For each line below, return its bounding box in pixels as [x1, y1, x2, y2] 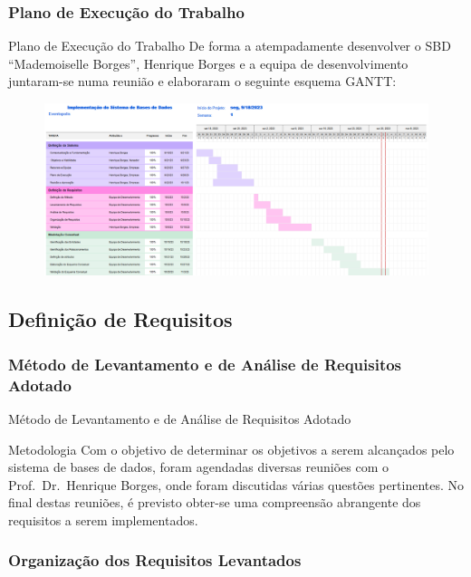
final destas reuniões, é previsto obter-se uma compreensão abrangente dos [8, 493, 421, 512]
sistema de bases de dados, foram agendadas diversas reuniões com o [8, 457, 389, 476]
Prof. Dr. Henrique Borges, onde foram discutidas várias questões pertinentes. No [8, 475, 465, 494]
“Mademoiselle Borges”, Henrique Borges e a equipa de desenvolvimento [8, 53, 409, 72]
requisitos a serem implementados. [8, 510, 198, 529]
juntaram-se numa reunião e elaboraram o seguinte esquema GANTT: [8, 72, 397, 91]
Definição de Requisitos [8, 305, 233, 333]
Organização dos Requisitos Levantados [8, 549, 302, 572]
